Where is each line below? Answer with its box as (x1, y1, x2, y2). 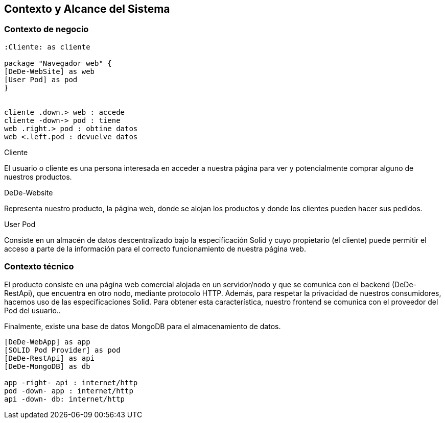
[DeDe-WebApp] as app (4, 337, 90, 346)
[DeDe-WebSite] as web (4, 67, 95, 76)
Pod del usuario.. (4, 306, 61, 315)
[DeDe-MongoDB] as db (4, 362, 90, 370)
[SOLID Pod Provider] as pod (4, 345, 121, 354)
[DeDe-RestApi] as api (4, 354, 95, 362)
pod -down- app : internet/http (4, 386, 133, 395)
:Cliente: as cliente (4, 42, 90, 51)
